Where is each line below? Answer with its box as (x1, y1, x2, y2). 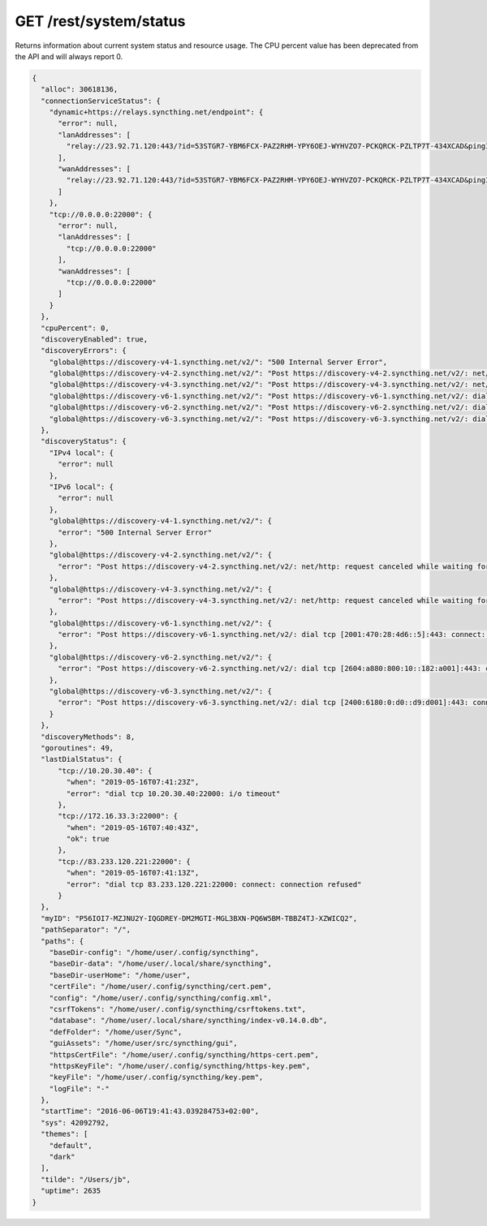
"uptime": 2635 (41, 1186, 101, 1196)
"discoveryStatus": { (41, 437, 127, 446)
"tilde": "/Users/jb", (41, 1175, 131, 1184)
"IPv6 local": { (49, 482, 114, 491)
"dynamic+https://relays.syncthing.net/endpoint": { (49, 108, 264, 117)
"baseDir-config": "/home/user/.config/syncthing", (49, 948, 260, 957)
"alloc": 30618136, (41, 85, 119, 94)
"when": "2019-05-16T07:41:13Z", (66, 868, 200, 878)
